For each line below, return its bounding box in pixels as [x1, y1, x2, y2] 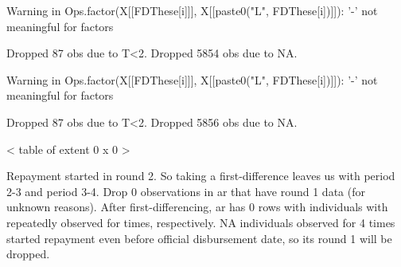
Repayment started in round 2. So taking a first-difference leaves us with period [6, 167, 395, 184]
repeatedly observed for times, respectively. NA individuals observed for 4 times [6, 214, 395, 230]
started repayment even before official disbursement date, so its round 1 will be [6, 230, 392, 246]
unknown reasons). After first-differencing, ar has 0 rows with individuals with [6, 198, 388, 215]
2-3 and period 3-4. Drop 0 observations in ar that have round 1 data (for [6, 183, 365, 199]
